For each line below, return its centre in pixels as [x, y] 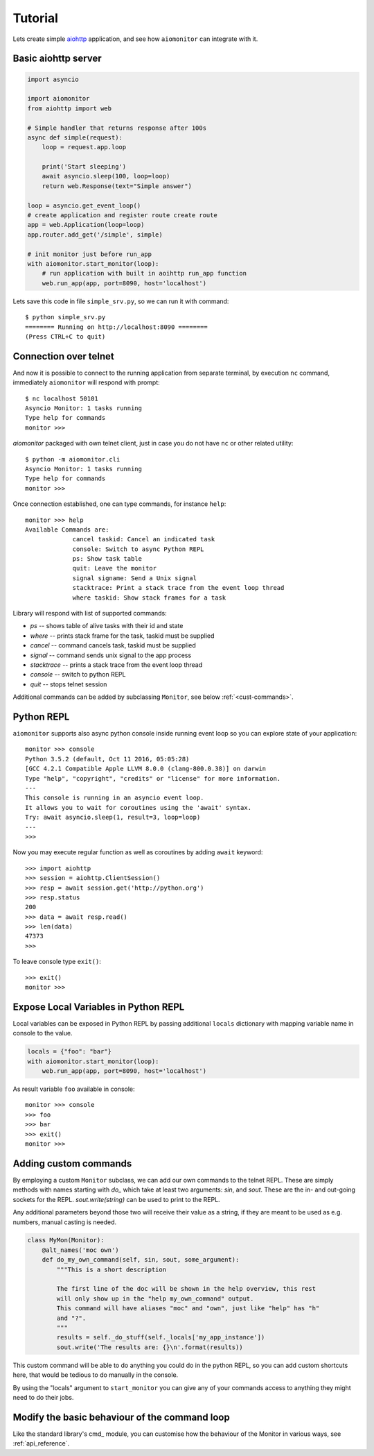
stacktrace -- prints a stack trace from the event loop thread [116, 664]
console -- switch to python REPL [78, 675]
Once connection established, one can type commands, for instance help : [119, 504]
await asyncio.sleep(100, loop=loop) [106, 176]
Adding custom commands [72, 1163]
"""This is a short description [111, 1269]
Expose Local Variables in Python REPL [99, 1007]
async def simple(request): [75, 137]
